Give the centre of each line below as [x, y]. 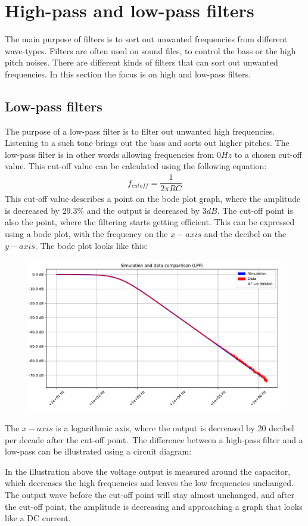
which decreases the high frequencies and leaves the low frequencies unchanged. [150, 483]
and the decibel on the [245, 233]
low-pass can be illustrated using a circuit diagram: [98, 451]
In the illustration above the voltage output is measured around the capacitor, [148, 471]
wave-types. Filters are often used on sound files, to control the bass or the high [150, 50]
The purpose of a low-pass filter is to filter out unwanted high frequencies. [140, 131]
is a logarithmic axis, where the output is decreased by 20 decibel [175, 427]
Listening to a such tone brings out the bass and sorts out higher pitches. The [147, 143]
